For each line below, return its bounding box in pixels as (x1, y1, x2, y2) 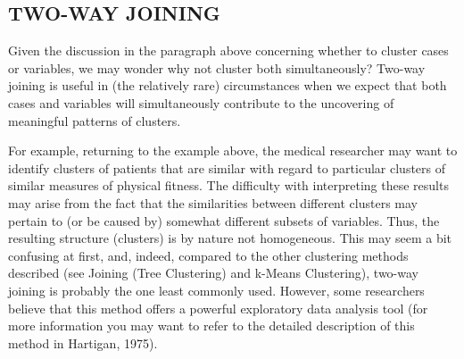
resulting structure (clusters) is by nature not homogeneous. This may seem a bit (8, 229, 452, 247)
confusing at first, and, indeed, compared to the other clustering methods (8, 246, 409, 264)
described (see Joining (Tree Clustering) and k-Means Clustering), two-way (8, 263, 418, 282)
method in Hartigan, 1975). (8, 333, 158, 352)
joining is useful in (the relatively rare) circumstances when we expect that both (8, 76, 447, 95)
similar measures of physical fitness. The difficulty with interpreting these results (8, 176, 449, 195)
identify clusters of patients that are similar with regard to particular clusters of (8, 158, 446, 177)
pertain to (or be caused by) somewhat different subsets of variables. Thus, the (8, 211, 440, 230)
